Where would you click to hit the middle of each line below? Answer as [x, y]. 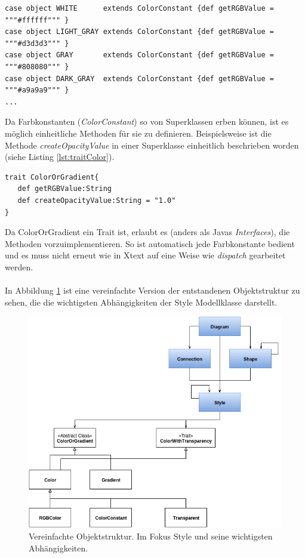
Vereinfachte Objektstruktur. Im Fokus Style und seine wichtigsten [151, 536]
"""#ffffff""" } [37, 20]
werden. [19, 266]
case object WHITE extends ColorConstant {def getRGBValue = [140, 8]
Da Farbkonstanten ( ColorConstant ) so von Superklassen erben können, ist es [147, 121]
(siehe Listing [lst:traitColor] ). [60, 157]
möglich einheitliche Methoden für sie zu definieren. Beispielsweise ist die [138, 133]
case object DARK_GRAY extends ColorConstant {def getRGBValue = [140, 78]
